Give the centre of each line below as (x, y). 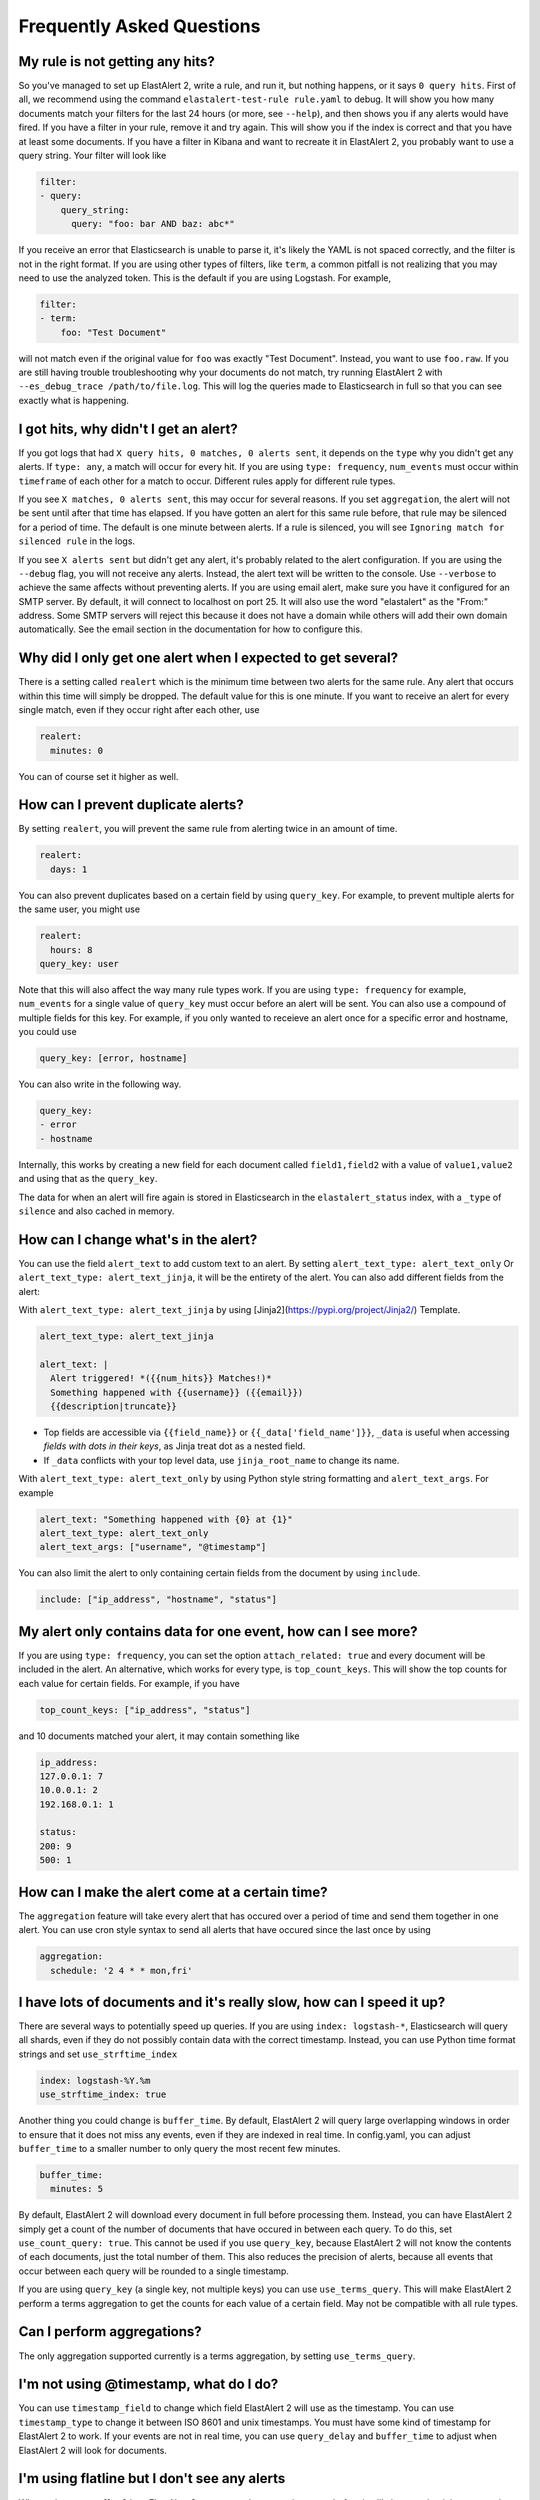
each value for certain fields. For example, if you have (129, 1683)
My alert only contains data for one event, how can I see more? (218, 1631)
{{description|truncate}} (113, 1406)
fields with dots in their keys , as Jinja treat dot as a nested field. (174, 1446)
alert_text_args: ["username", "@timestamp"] (153, 1547)
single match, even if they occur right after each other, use (139, 710)
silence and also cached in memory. (96, 1211)
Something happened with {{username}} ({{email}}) (177, 1392)
